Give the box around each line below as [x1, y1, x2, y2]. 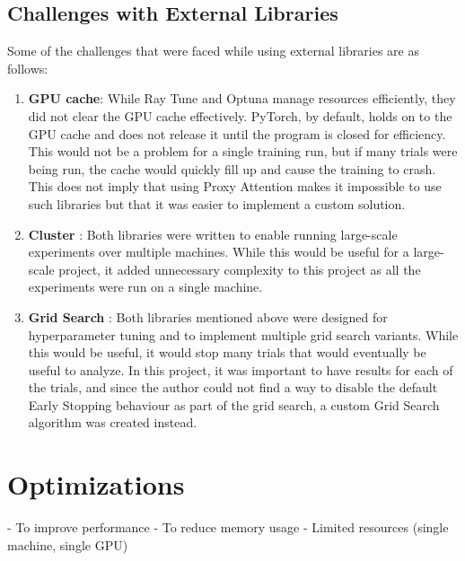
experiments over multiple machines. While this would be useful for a [28, 242, 409, 261]
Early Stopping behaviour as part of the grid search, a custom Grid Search [28, 395, 440, 414]
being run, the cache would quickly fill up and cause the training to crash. [28, 159, 436, 178]
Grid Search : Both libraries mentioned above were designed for [28, 307, 388, 326]
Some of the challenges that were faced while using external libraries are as [7, 41, 419, 60]
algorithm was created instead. [28, 413, 197, 432]
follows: [7, 58, 48, 77]
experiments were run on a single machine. [28, 277, 263, 296]
